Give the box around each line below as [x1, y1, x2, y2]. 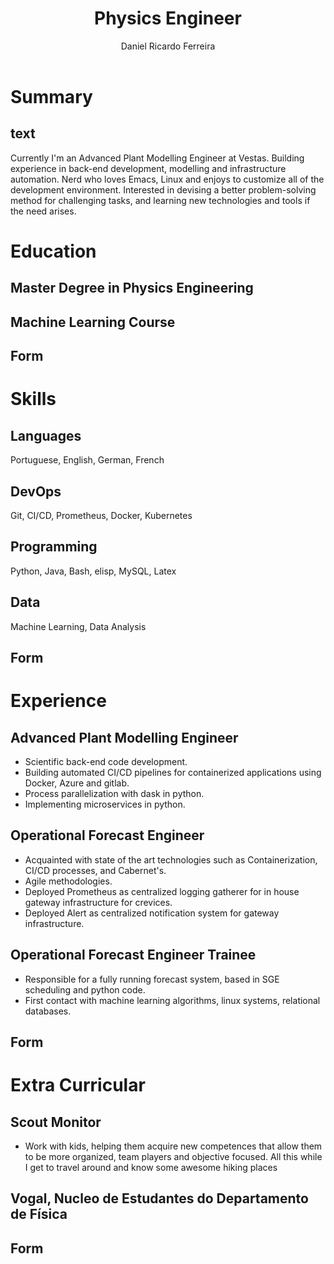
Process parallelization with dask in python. [24, 787, 205, 799]
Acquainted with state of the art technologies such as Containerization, [24, 853, 318, 866]
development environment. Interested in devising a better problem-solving [10, 183, 317, 196]
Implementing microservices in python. [24, 798, 186, 810]
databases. [24, 1005, 72, 1017]
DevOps [10, 483, 62, 500]
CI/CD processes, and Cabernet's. [24, 864, 167, 876]
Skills [10, 388, 57, 411]
